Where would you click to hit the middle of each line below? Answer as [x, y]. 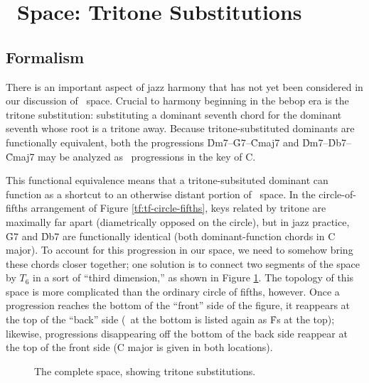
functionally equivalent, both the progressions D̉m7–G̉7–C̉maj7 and [153, 142]
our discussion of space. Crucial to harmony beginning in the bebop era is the [177, 101]
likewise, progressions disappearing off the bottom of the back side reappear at [177, 333]
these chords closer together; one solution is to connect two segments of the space [183, 263]
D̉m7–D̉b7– [327, 142]
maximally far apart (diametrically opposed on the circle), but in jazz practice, [178, 221]
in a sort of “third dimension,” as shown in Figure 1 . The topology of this [193, 277]
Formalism [45, 56]
